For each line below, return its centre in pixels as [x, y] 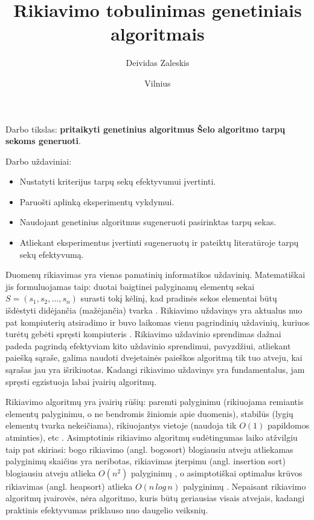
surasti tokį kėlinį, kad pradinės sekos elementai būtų [179, 298]
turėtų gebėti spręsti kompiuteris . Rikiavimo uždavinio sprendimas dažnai [143, 334]
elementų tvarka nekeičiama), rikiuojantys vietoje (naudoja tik [121, 425]
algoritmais [158, 34]
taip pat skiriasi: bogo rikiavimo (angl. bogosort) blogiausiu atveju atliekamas [149, 449]
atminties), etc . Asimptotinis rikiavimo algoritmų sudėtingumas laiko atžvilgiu [152, 437]
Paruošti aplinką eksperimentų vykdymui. [97, 201]
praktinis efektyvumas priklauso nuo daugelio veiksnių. [107, 509]
